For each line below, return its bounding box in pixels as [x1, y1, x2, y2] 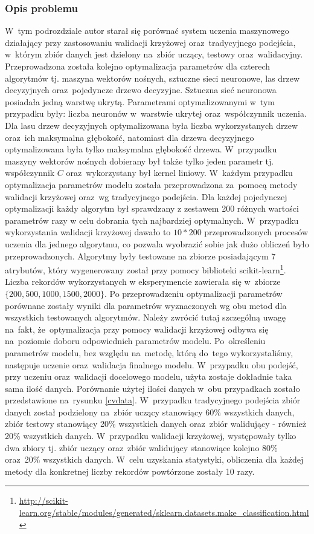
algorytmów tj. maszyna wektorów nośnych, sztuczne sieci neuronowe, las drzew [5, 71, 300, 84]
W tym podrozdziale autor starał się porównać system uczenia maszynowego [5, 24, 289, 37]
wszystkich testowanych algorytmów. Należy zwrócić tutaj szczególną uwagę [5, 311, 286, 324]
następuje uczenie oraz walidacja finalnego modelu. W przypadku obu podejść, [5, 358, 298, 371]
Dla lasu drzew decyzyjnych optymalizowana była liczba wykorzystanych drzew [5, 119, 298, 131]
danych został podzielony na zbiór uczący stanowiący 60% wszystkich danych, [5, 405, 295, 418]
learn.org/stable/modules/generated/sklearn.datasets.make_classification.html [19, 506, 309, 519]
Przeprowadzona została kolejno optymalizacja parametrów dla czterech [5, 60, 271, 72]
